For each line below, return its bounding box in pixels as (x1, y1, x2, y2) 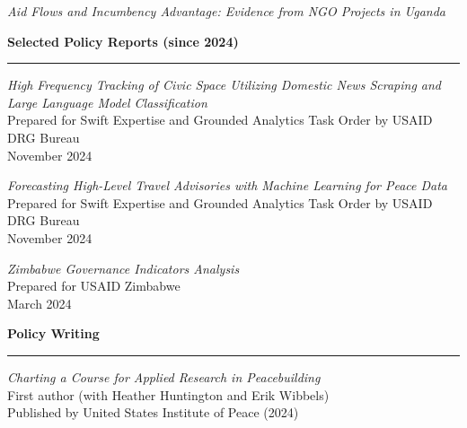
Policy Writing (7, 324, 100, 343)
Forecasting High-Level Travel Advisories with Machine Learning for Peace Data (7, 176, 448, 195)
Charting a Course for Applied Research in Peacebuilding (7, 367, 321, 386)
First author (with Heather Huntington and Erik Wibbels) (7, 385, 330, 404)
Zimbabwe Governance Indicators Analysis (7, 258, 240, 277)
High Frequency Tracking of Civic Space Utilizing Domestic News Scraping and (7, 75, 442, 94)
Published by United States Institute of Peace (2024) (7, 403, 299, 422)
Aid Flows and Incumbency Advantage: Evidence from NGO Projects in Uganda (7, 2, 445, 20)
